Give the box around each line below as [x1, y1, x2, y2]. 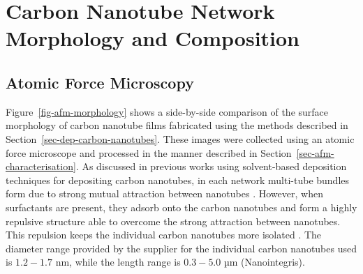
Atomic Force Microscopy [6, 71, 194, 93]
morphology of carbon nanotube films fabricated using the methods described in [6, 118, 348, 132]
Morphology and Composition [6, 24, 300, 52]
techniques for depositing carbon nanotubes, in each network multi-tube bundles [6, 172, 350, 187]
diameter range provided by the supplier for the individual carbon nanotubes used [6, 241, 357, 255]
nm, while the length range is [55, 254, 181, 269]
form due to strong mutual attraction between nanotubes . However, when [6, 186, 323, 201]
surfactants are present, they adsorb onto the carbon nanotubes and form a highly [6, 199, 357, 214]
